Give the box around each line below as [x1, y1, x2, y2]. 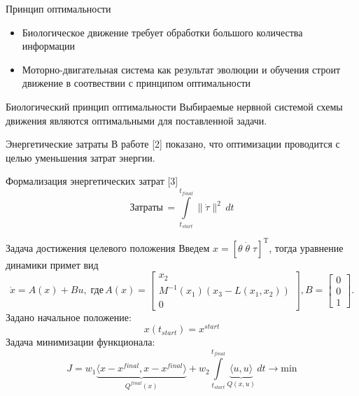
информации [22, 38, 76, 53]
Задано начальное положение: [6, 309, 132, 324]
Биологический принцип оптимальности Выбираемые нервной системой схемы [6, 99, 343, 113]
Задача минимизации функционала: [6, 334, 155, 349]
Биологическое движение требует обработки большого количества [22, 24, 303, 39]
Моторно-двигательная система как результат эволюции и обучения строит [22, 62, 341, 76]
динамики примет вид [6, 257, 99, 271]
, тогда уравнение [269, 240, 344, 255]
